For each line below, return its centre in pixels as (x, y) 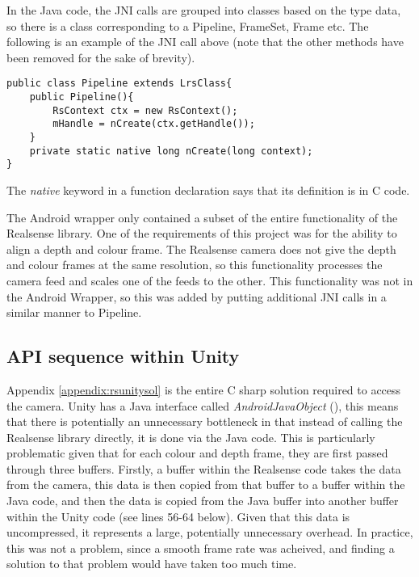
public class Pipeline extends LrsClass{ (119, 84)
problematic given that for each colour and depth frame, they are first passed (197, 453)
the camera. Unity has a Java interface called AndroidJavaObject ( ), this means (203, 405)
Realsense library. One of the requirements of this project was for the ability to (202, 233)
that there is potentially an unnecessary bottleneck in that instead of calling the (205, 421)
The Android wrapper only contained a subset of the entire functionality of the (202, 217)
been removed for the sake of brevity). (101, 57)
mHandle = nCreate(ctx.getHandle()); (154, 124)
